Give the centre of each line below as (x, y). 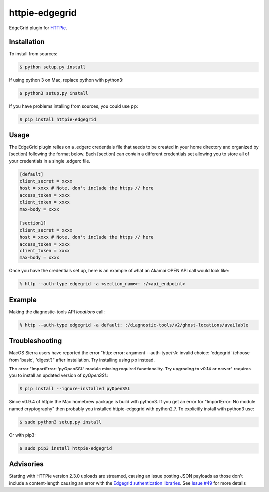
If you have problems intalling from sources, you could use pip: (74, 106)
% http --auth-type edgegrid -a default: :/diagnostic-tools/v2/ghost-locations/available (134, 325)
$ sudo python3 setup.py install (61, 422)
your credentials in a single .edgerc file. (50, 161)
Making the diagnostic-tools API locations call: (57, 312)
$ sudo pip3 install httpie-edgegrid (66, 448)
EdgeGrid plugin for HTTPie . (38, 28)
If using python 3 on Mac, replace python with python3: (66, 80)
